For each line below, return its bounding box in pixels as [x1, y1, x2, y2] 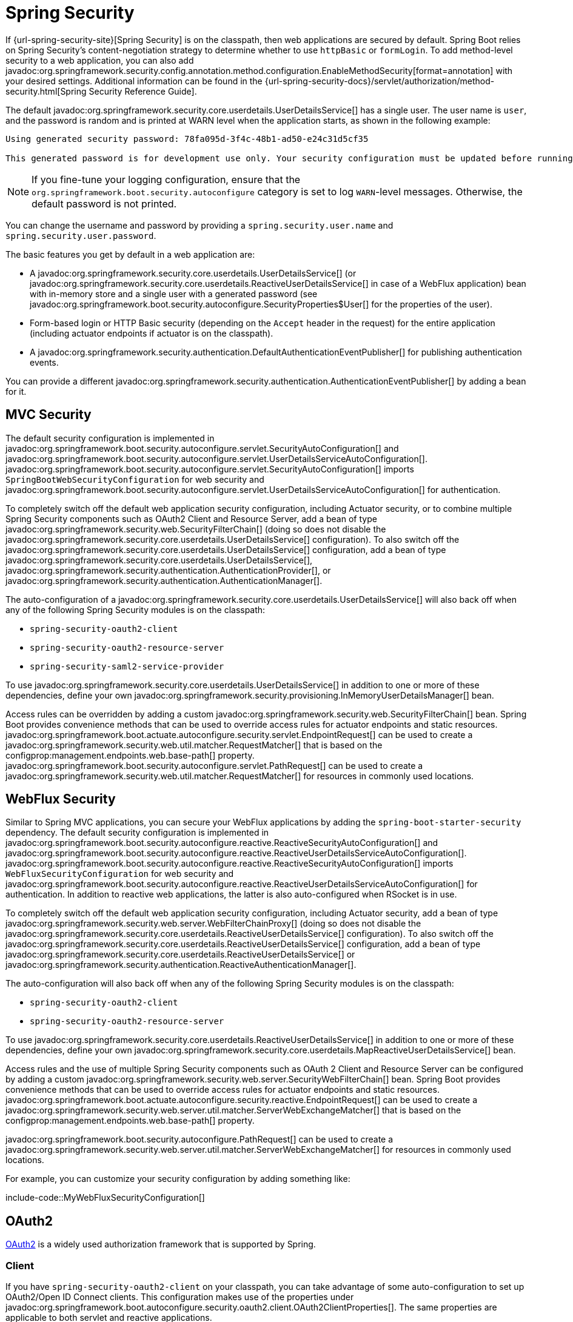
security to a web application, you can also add [5, 55, 194, 65]
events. [30, 357, 59, 367]
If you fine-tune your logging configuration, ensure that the [32, 173, 301, 186]
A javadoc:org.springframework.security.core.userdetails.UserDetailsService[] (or [30, 267, 357, 278]
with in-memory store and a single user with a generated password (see [30, 288, 318, 299]
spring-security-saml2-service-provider [30, 661, 224, 671]
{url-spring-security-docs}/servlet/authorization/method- [264, 75, 495, 86]
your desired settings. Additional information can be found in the [5, 75, 263, 86]
